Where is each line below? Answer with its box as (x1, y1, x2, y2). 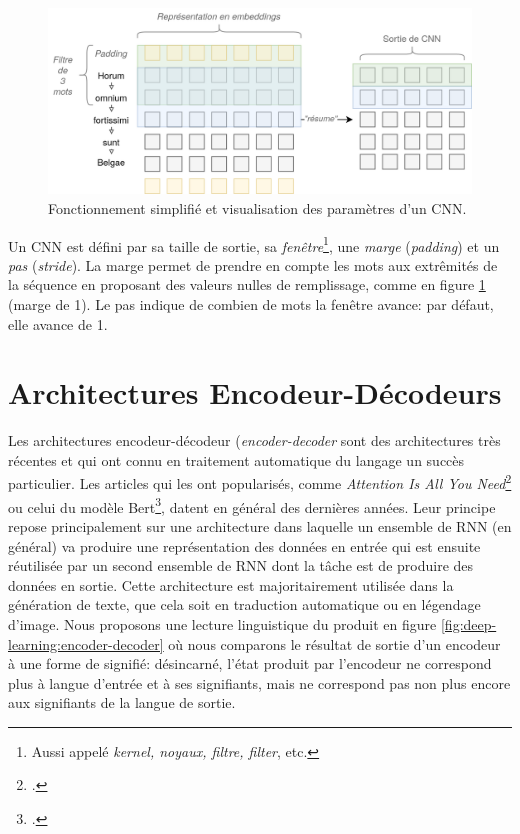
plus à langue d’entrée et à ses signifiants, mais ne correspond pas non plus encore (8, 672, 511, 693)
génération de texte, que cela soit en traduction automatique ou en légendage (8, 594, 481, 615)
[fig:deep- (440, 613, 497, 634)
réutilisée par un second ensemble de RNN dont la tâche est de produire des (8, 555, 474, 576)
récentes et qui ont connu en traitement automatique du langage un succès (8, 449, 465, 470)
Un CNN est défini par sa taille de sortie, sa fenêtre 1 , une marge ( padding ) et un (8, 232, 500, 256)
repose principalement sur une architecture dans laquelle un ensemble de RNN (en (8, 515, 512, 536)
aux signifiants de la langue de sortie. (8, 692, 236, 713)
